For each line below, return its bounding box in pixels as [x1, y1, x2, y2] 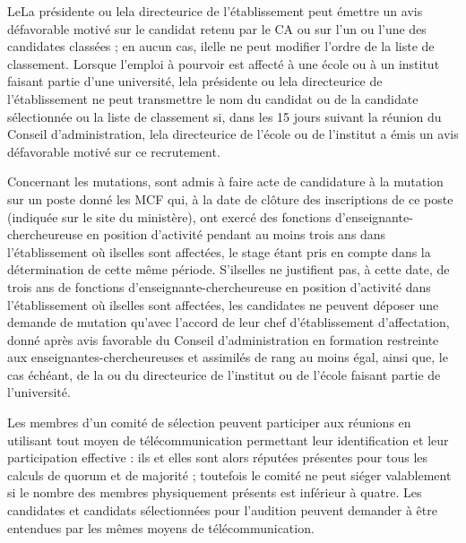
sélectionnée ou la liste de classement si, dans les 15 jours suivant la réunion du [7, 107, 442, 125]
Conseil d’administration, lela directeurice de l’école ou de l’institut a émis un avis [7, 125, 459, 143]
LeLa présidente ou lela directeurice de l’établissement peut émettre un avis [7, 2, 423, 20]
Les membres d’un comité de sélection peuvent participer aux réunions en [7, 413, 411, 432]
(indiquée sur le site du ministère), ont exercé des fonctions [7, 207, 332, 226]
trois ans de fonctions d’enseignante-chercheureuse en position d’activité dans [7, 277, 431, 296]
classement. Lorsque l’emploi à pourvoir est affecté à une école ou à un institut [7, 54, 440, 73]
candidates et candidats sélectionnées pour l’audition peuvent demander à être [7, 501, 437, 520]
